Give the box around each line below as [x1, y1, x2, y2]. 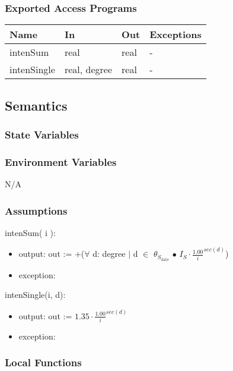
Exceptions [149, 27, 202, 42]
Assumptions [5, 203, 68, 218]
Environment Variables [5, 154, 117, 169]
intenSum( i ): [5, 226, 56, 238]
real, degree [64, 62, 113, 77]
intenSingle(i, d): [5, 288, 66, 301]
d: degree [92, 247, 126, 260]
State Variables [5, 127, 79, 142]
